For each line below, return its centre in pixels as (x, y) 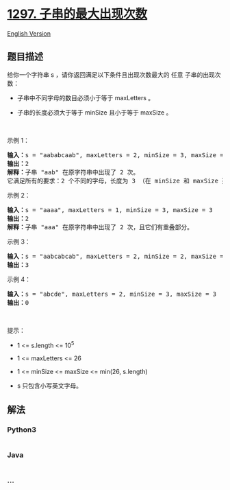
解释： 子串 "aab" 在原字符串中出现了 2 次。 (73, 172)
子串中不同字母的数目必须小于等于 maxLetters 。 (86, 97)
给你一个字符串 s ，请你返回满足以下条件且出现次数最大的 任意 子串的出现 (111, 74)
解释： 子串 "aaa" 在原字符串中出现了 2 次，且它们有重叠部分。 (100, 227)
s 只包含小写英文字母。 (50, 386)
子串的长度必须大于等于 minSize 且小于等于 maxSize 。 (94, 112)
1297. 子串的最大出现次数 (77, 14)
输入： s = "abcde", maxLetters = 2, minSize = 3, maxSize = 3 (112, 294)
